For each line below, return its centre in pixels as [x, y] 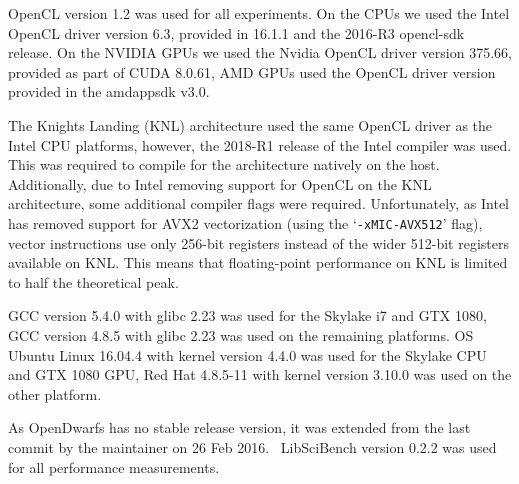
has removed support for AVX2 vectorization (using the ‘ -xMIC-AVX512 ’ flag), [245, 222]
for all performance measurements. [114, 466]
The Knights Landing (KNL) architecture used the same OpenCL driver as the [250, 124]
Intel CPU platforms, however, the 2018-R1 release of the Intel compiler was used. [260, 144]
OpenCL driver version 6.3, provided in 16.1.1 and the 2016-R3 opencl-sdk [236, 32]
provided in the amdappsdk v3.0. [109, 91]
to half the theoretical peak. [93, 281]
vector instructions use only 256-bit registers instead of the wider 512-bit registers [258, 242]
